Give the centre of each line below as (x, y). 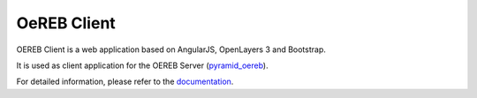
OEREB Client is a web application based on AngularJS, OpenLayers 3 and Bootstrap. (171, 49)
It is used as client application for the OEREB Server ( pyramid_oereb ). (142, 65)
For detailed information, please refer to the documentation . (125, 82)
